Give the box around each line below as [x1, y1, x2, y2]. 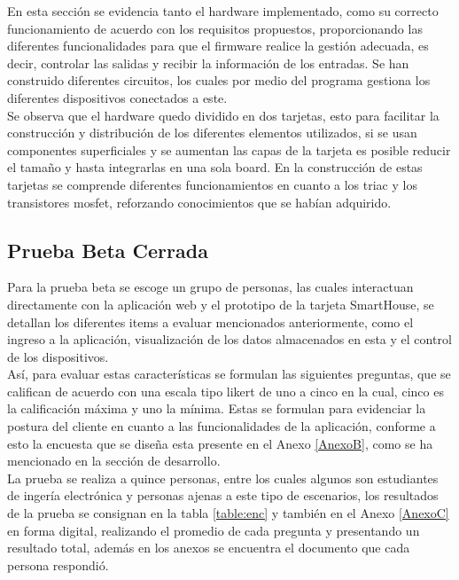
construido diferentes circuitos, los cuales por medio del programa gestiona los [7, 71, 431, 90]
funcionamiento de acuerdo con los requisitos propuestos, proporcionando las [7, 19, 423, 37]
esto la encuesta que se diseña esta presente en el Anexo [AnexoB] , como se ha [7, 434, 433, 452]
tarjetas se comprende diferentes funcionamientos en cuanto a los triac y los [7, 175, 417, 193]
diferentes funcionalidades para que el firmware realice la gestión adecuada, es [7, 36, 429, 55]
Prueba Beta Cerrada [7, 236, 208, 263]
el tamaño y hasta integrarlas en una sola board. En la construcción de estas [7, 158, 423, 176]
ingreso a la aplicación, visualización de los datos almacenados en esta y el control [7, 330, 452, 349]
